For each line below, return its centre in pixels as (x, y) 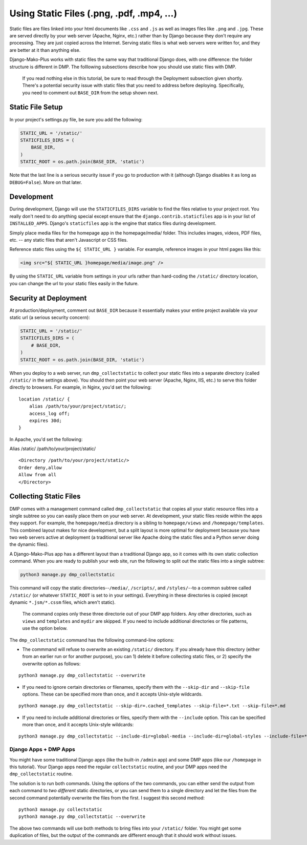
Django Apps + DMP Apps (42, 749)
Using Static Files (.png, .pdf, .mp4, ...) (93, 13)
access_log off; (49, 413)
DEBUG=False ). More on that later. (46, 182)
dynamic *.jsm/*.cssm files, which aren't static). (63, 602)
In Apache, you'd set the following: (46, 439)
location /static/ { (44, 399)
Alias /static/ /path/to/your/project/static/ (53, 449)
